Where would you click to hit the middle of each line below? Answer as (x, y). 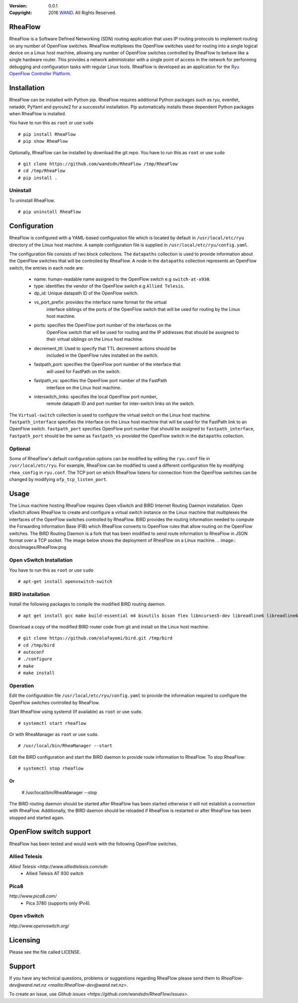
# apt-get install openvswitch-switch (65, 581)
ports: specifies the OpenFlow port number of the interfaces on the (103, 325)
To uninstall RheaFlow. (32, 200)
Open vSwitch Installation (41, 560)
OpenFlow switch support (50, 832)
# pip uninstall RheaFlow (50, 212)
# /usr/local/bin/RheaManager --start (65, 746)
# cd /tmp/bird (37, 645)
